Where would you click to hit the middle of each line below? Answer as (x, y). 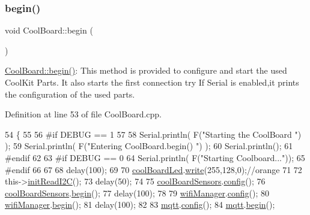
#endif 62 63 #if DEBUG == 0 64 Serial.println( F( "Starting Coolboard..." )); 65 (155, 157)
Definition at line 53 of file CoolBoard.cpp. (84, 114)
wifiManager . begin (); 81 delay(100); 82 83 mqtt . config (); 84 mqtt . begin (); (140, 205)
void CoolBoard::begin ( (49, 30)
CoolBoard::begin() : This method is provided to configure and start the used (146, 70)
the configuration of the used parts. (70, 94)
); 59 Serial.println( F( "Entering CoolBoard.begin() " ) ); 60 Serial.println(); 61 (149, 146)
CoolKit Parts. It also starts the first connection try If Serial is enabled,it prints (152, 82)
